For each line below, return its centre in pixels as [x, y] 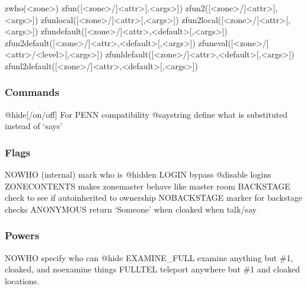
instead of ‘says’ [34, 126]
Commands [32, 92]
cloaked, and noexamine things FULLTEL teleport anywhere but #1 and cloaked [153, 269]
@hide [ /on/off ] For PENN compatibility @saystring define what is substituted [146, 114]
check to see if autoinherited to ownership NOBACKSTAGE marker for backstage [154, 198]
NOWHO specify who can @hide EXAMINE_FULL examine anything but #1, [149, 257]
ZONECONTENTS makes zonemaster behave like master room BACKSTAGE [148, 186]
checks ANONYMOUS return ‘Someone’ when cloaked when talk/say [131, 209]
